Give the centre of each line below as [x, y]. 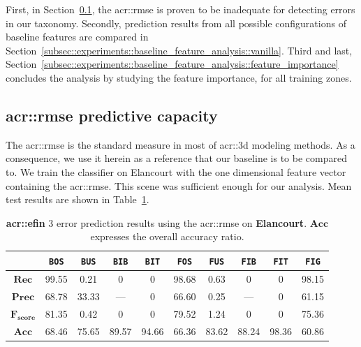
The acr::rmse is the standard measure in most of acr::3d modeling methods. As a [180, 144]
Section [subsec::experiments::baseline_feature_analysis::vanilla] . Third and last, [179, 50]
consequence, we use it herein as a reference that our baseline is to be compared [176, 158]
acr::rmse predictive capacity [112, 115]
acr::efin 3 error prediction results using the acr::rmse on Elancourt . [156, 222]
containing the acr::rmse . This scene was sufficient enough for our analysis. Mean [179, 185]
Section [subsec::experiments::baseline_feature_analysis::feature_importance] [172, 64]
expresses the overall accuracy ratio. [167, 236]
